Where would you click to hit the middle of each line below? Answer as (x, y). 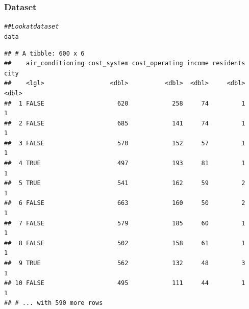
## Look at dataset (32, 27)
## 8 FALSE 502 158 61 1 (125, 243)
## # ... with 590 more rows (54, 303)
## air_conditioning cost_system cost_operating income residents (125, 63)
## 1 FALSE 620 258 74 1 (125, 103)
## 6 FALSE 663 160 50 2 (125, 203)
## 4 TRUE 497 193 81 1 (125, 163)
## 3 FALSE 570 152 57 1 (125, 143)
